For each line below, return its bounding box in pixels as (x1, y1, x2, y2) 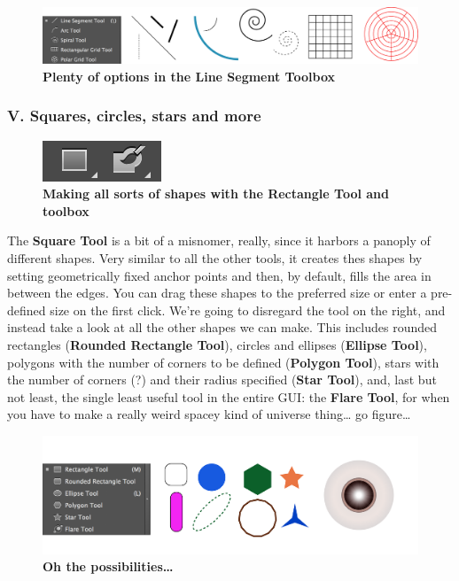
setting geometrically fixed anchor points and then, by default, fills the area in (7, 266, 432, 284)
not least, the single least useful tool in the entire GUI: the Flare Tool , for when (7, 387, 450, 406)
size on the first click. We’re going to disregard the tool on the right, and (50, 300, 446, 319)
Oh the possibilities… (43, 557, 174, 576)
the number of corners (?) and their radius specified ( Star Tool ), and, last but (7, 370, 437, 389)
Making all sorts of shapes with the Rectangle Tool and (43, 184, 389, 203)
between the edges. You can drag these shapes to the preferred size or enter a (7, 283, 427, 302)
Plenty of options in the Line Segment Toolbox (43, 66, 335, 85)
